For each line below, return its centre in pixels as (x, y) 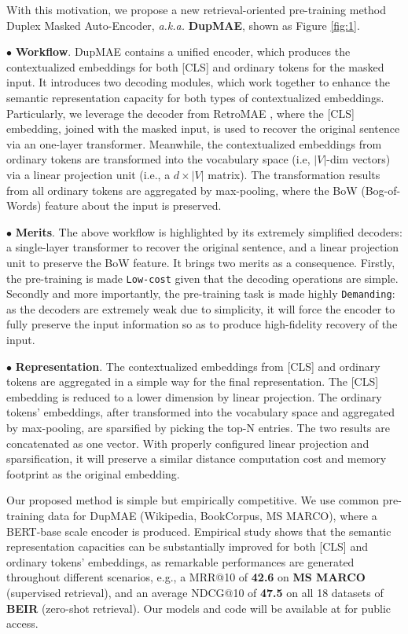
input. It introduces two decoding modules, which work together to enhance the (198, 82)
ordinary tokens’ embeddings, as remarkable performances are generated (180, 561)
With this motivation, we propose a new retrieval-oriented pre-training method (197, 9)
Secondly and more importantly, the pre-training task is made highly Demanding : (201, 293)
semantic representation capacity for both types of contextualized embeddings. (195, 97)
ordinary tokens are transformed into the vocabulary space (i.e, (158, 159)
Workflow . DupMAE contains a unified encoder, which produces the (183, 51)
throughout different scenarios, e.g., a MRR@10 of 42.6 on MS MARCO (186, 577)
